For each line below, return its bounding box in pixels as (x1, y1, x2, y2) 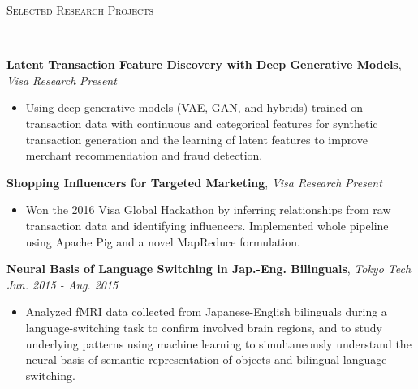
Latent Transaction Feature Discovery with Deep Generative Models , (6, 56, 402, 73)
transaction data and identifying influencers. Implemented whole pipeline (25, 216, 389, 233)
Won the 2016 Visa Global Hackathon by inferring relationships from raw (25, 201, 391, 218)
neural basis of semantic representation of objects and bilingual (25, 351, 340, 368)
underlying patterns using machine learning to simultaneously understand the (25, 335, 412, 352)
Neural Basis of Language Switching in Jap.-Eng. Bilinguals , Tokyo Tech (6, 260, 412, 277)
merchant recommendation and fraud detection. (25, 147, 263, 164)
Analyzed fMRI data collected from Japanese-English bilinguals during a (25, 303, 387, 320)
